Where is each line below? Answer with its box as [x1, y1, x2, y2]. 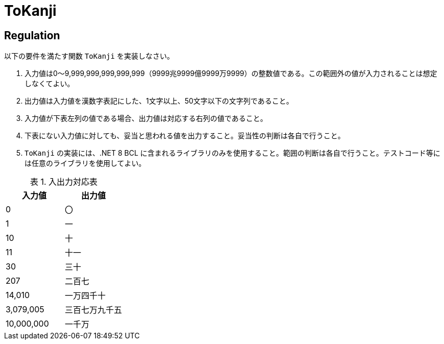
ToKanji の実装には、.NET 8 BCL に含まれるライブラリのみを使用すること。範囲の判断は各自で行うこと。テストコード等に [24, 149, 440, 158]
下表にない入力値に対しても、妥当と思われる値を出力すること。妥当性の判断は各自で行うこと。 [24, 131, 345, 140]
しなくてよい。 [24, 79, 75, 88]
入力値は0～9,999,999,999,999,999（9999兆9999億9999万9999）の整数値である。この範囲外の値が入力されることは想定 [24, 69, 437, 78]
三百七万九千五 [65, 305, 122, 315]
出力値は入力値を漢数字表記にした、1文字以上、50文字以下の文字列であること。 [24, 96, 293, 106]
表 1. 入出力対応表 [30, 177, 98, 187]
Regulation [4, 29, 60, 42]
